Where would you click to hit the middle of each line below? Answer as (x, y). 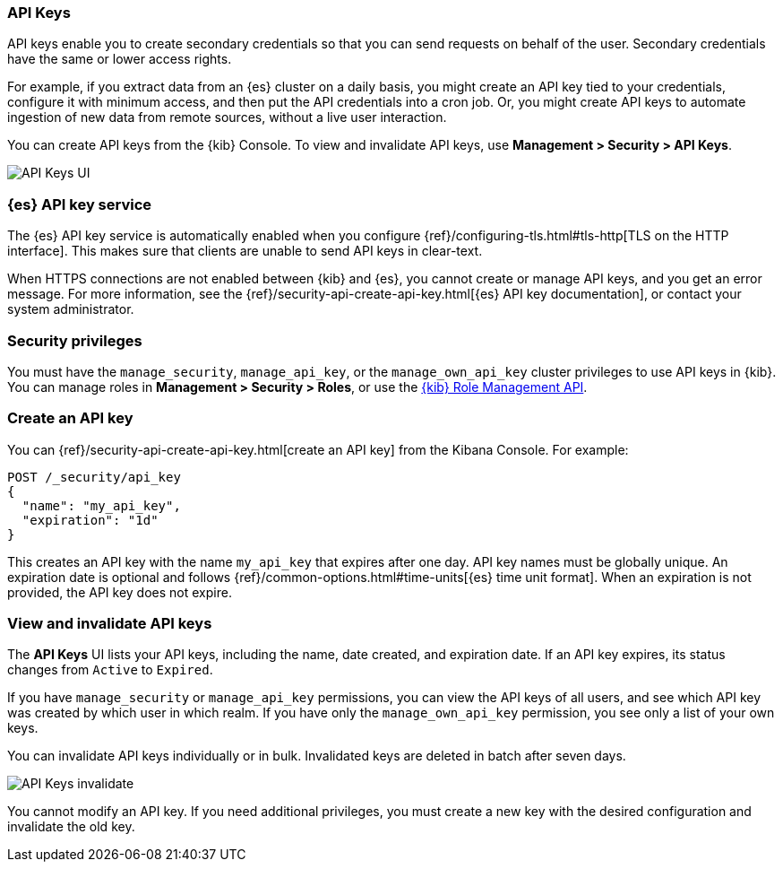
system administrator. (71, 309)
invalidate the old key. (71, 827)
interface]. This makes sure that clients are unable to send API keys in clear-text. (245, 251)
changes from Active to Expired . (110, 670)
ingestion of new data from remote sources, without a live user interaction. (227, 117)
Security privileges (75, 340)
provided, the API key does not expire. (120, 592)
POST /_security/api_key (94, 477)
